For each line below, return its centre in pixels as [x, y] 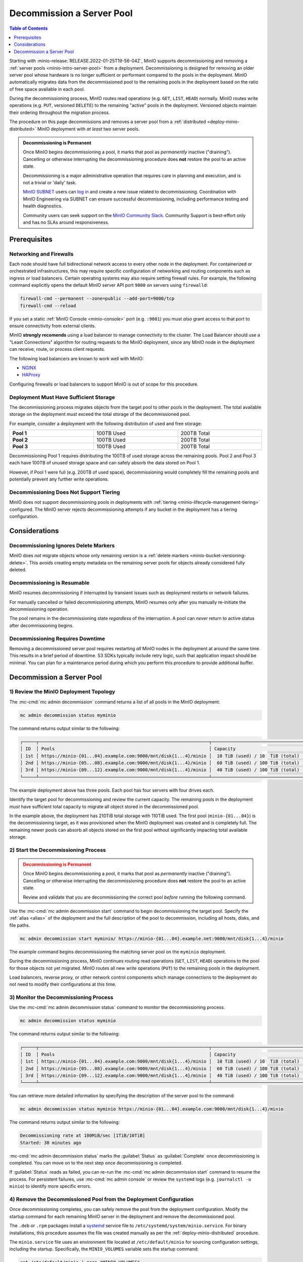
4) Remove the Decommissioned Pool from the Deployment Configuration [102, 1199]
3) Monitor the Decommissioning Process [61, 997]
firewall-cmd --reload [48, 306]
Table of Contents [29, 28]
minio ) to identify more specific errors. [50, 1186]
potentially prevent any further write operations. [59, 479]
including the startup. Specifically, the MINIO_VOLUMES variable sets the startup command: [104, 1249]
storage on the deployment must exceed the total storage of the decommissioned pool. [100, 414]
